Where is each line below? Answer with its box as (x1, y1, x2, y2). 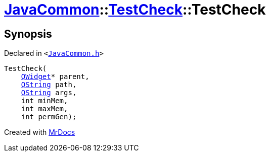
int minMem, (21, 97, 68, 105)
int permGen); (21, 113, 77, 121)
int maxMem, (21, 105, 68, 113)
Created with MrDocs (4, 128, 75, 137)
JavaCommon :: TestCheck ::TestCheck (4, 1, 266, 18)
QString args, (21, 89, 77, 97)
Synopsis (4, 27, 52, 40)
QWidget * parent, (21, 72, 89, 81)
